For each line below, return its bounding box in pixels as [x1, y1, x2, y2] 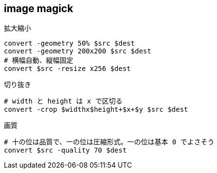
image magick [4, 2, 73, 15]
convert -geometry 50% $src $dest [4, 39, 135, 48]
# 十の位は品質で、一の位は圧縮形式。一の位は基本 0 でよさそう [4, 138, 215, 146]
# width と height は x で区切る [4, 97, 123, 105]
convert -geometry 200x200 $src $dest [4, 47, 151, 55]
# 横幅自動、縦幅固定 [4, 56, 73, 65]
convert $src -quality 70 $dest [4, 146, 127, 155]
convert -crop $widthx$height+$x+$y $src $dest [4, 105, 188, 114]
